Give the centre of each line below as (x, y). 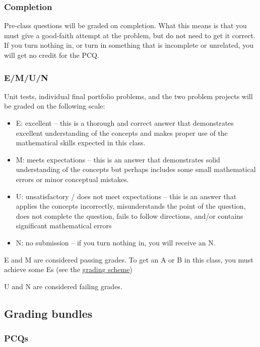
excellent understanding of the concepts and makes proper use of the (122, 133)
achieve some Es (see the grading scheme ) (68, 269)
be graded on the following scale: (55, 106)
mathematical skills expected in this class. (81, 143)
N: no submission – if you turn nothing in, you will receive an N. (116, 242)
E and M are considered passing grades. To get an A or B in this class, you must (129, 259)
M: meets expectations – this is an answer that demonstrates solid (118, 159)
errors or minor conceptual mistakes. (72, 179)
